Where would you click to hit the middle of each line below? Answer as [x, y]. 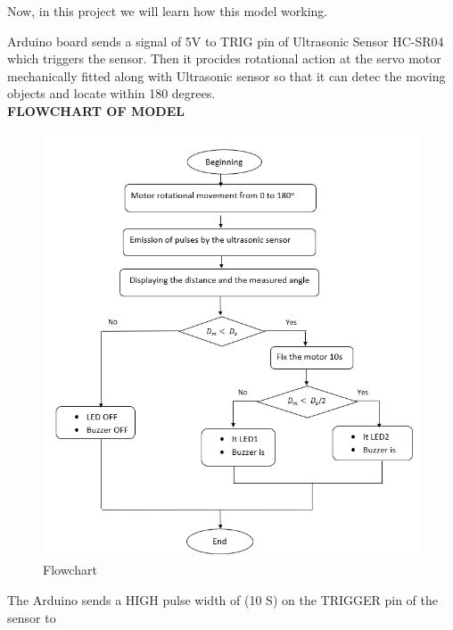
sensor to [32, 617]
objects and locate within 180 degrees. [111, 93]
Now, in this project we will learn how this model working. [168, 11]
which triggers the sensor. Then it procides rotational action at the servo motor [224, 58]
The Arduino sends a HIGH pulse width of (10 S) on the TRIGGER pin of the [222, 599]
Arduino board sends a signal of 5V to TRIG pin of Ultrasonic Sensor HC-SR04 [226, 41]
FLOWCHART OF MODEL [96, 110]
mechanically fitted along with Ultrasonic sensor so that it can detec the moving [226, 75]
